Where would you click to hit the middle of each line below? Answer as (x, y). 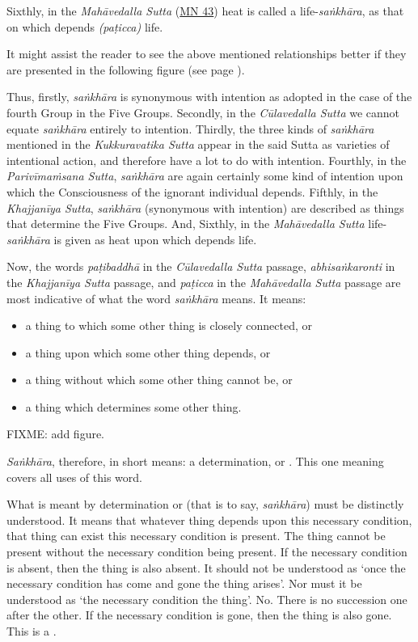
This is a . (32, 631)
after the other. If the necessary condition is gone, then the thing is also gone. (199, 615)
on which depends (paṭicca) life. (85, 26)
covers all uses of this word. (74, 477)
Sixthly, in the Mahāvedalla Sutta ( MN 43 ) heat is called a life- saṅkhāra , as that (205, 11)
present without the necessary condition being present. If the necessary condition (207, 552)
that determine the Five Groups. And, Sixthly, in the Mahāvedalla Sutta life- (197, 224)
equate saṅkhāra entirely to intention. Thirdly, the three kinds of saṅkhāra (190, 128)
